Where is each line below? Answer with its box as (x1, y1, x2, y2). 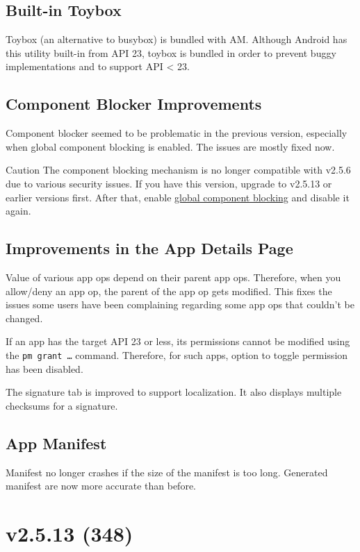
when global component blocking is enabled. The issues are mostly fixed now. (6, 139, 335, 153)
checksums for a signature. (6, 398, 118, 412)
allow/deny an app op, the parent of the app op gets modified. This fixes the (6, 283, 332, 298)
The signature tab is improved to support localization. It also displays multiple (6, 385, 342, 399)
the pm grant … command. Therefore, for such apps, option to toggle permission (6, 347, 348, 362)
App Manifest (6, 432, 107, 453)
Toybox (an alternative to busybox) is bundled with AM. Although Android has (6, 32, 347, 47)
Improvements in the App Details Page (6, 237, 293, 259)
